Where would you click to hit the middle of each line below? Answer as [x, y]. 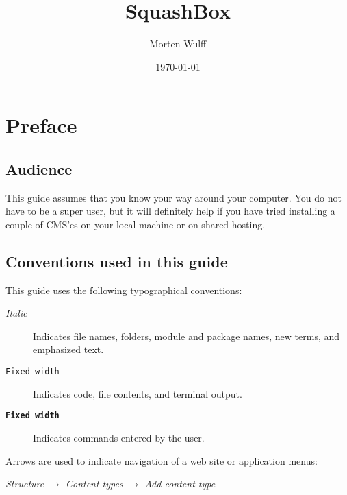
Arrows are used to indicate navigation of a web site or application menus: [162, 460]
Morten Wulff [178, 44]
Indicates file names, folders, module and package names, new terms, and [187, 336]
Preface [41, 125]
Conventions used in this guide [117, 261]
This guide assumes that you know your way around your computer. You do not [173, 197]
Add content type [180, 484]
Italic [16, 313]
